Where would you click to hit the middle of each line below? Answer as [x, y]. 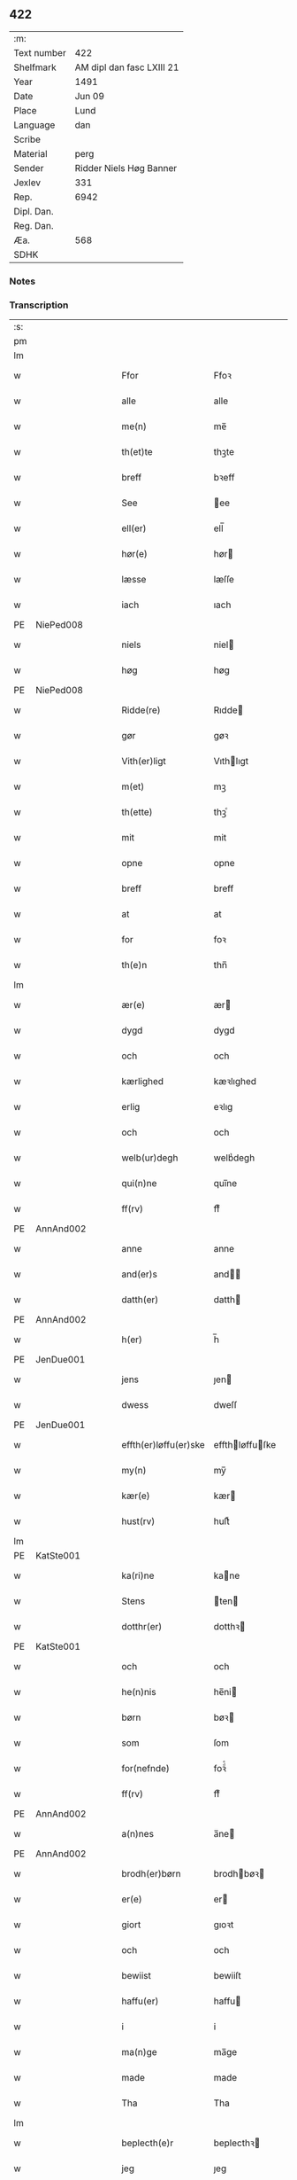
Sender [29, 168]
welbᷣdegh [234, 1158]
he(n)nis [139, 1692]
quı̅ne [225, 1184]
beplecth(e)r [148, 2143]
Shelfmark [35, 67]
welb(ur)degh [150, 1158]
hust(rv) [138, 1521]
